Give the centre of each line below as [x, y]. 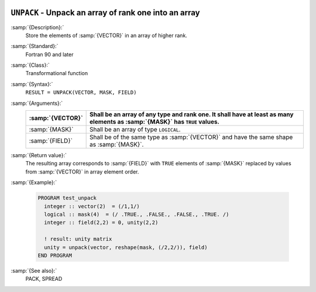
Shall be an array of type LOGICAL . [135, 130]
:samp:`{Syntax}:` [32, 84]
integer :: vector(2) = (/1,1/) [92, 206]
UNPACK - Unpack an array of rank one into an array [105, 13]
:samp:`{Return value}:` [39, 155]
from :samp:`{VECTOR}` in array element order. [82, 172]
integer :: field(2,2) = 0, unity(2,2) [101, 223]
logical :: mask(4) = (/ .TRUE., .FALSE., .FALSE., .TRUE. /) [137, 214]
